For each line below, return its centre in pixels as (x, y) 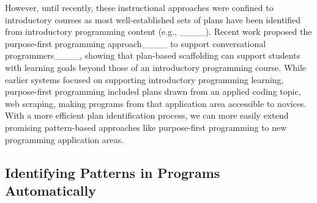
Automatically (51, 190)
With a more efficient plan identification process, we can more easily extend (147, 115)
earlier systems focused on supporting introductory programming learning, (144, 79)
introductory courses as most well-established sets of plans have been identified (153, 19)
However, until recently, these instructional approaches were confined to (139, 7)
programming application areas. (64, 139)
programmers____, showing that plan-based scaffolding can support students (153, 55)
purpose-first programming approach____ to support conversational (136, 43)
